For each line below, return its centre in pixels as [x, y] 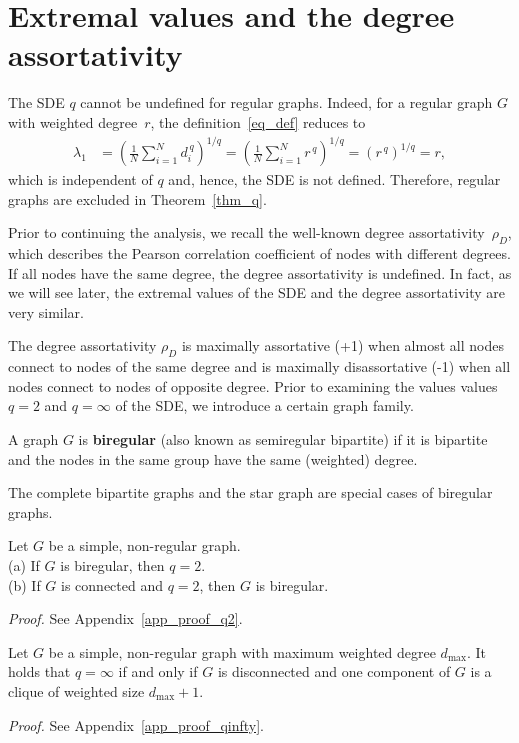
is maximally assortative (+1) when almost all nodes [342, 345]
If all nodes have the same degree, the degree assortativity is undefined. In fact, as [260, 272]
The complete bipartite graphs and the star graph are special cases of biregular [250, 492]
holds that [39, 671]
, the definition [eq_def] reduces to [258, 121]
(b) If [24, 584]
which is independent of [80, 179]
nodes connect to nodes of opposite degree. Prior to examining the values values [253, 385]
